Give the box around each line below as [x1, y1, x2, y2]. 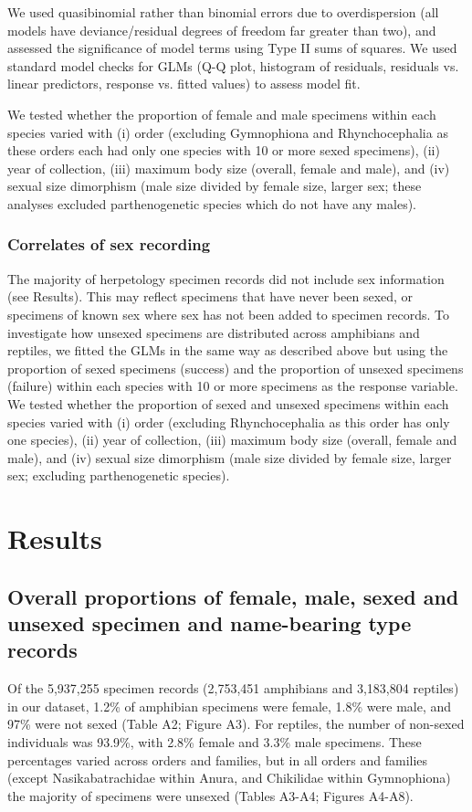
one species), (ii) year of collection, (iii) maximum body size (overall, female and [7, 430, 457, 449]
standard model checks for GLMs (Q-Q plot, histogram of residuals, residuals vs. [7, 56, 459, 75]
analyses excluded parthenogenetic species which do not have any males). [7, 194, 416, 213]
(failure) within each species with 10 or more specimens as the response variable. [7, 376, 458, 395]
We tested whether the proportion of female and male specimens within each [7, 104, 436, 123]
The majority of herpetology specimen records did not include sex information [7, 269, 445, 288]
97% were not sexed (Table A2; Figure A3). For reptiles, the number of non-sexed [7, 714, 465, 733]
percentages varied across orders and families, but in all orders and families [7, 750, 428, 769]
